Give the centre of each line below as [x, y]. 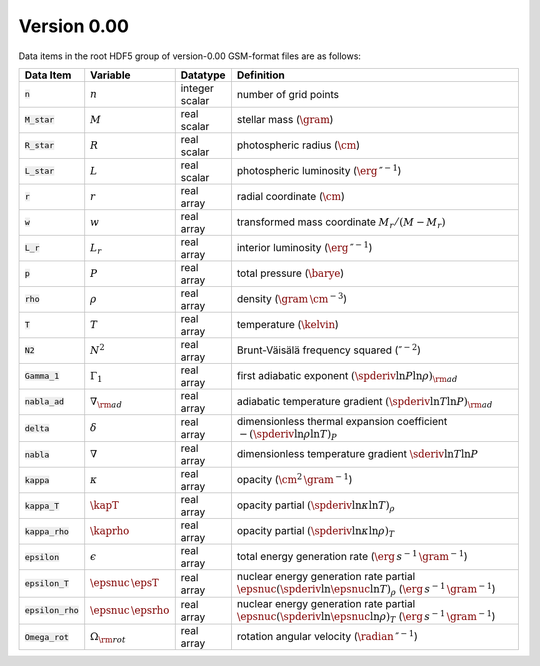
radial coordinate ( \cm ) [290, 196]
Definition [260, 75]
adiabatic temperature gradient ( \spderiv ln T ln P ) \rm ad [365, 402]
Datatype [203, 75]
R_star [39, 145]
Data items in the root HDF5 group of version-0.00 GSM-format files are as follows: [190, 56]
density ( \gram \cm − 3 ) [292, 297]
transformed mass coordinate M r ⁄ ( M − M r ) [341, 222]
